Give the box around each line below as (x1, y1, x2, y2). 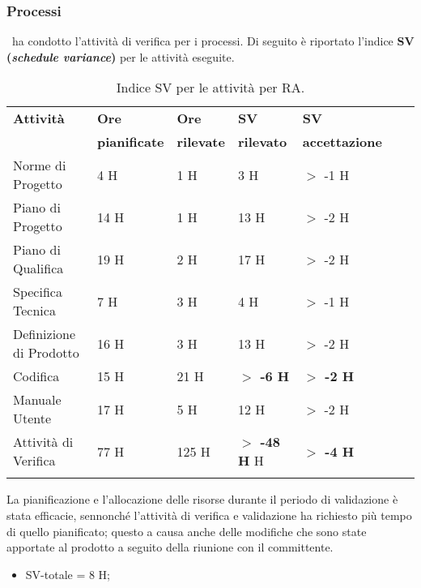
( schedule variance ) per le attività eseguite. (6, 48, 235, 65)
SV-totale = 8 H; (25, 565, 111, 582)
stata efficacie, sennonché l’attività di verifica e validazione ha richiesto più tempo (6, 507, 412, 523)
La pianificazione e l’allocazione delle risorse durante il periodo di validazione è (6, 491, 398, 508)
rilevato (237, 132, 287, 152)
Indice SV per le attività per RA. (116, 78, 305, 97)
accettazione (302, 132, 382, 152)
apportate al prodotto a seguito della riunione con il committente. (6, 539, 334, 556)
